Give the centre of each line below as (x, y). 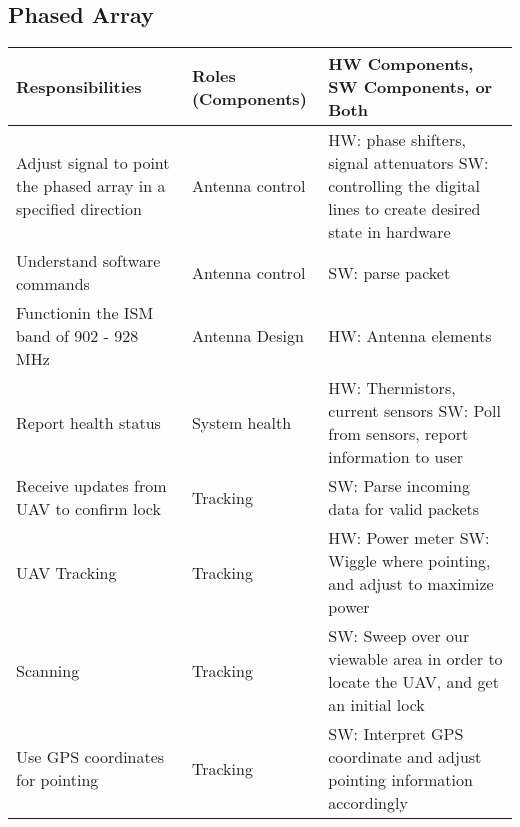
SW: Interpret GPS (396, 734)
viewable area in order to (415, 659)
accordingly (368, 803)
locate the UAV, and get (413, 682)
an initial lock (376, 705)
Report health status (88, 422)
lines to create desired (404, 209)
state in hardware (389, 232)
